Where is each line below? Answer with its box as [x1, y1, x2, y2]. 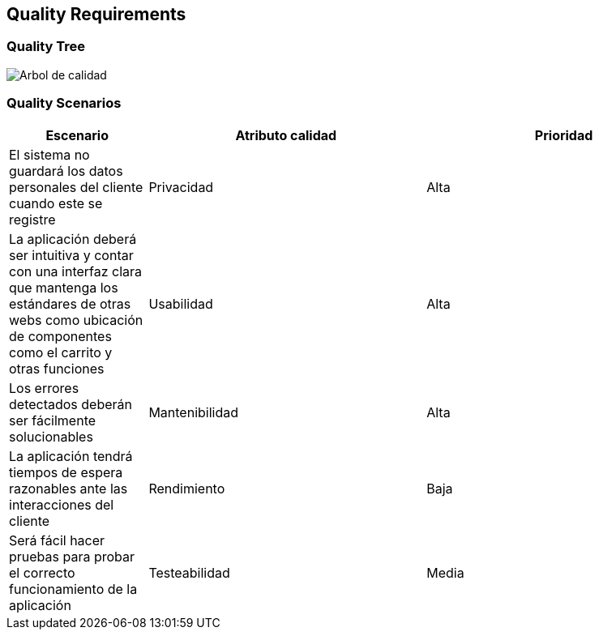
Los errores [9, 379, 79, 396]
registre [9, 211, 56, 228]
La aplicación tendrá [9, 447, 133, 464]
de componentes [9, 327, 112, 344]
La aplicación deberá [9, 230, 137, 247]
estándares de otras [9, 295, 131, 312]
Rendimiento [148, 480, 225, 497]
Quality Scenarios [6, 95, 122, 112]
